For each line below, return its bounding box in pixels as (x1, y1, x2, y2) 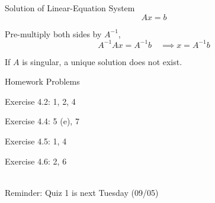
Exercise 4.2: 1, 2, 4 (5, 95, 76, 107)
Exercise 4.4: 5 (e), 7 (5, 115, 79, 127)
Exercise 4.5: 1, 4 (5, 135, 67, 147)
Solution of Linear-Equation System (5, 2, 135, 14)
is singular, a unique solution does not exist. (22, 55, 182, 67)
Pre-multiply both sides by (5, 27, 102, 40)
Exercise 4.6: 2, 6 (5, 154, 67, 167)
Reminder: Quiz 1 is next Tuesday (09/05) (5, 186, 159, 198)
